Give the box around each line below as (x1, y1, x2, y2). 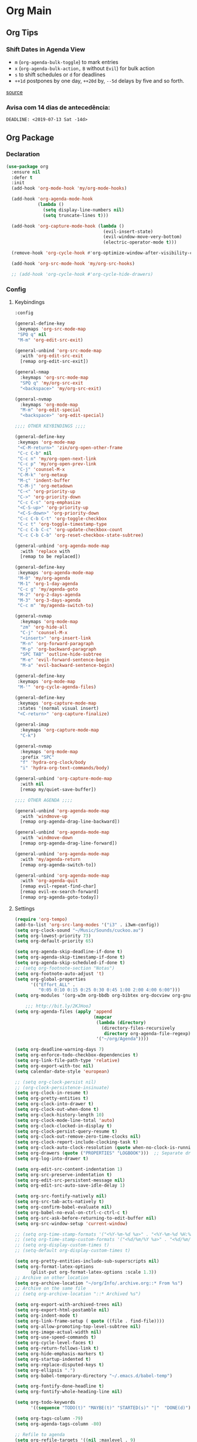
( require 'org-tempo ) (14, 916, 68, 922)
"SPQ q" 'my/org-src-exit (20, 380, 83, 386)
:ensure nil (11, 169, 41, 175)
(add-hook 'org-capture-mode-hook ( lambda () (11, 223, 125, 229)
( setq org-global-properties (14, 976, 86, 982)
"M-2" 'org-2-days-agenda (17, 592, 81, 598)
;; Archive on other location (14, 1274, 89, 1280)
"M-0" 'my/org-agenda (17, 575, 70, 582)
